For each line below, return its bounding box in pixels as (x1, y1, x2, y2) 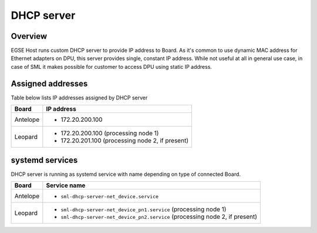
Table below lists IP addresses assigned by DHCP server (11, 94, 148, 101)
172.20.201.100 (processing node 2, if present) (60, 137, 189, 145)
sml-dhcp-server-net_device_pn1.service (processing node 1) (60, 205, 227, 214)
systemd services (11, 155, 78, 165)
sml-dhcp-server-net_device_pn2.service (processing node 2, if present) (60, 212, 258, 221)
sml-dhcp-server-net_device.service (60, 194, 158, 200)
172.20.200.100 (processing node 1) (60, 129, 159, 138)
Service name (46, 181, 86, 189)
